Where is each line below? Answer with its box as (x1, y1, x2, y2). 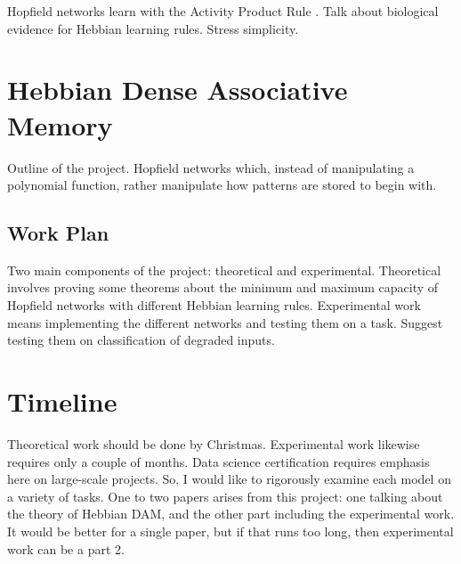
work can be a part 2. (7, 539, 125, 558)
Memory (7, 106, 113, 143)
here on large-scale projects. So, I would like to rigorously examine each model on (7, 470, 451, 488)
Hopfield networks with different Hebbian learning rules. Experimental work (7, 296, 421, 315)
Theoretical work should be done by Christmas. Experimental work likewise (7, 434, 420, 453)
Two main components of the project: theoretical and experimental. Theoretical (7, 260, 441, 279)
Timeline (7, 383, 117, 420)
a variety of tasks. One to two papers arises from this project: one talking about (7, 486, 443, 505)
